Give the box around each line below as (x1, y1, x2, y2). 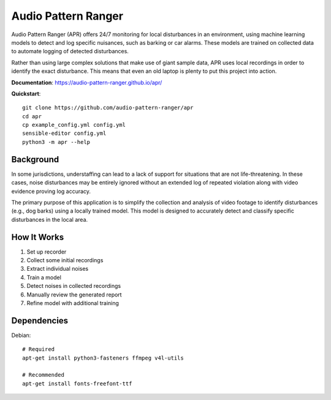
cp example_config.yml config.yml (22, 121, 126, 129)
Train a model (26, 273, 61, 281)
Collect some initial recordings (26, 257, 104, 263)
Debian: (11, 331, 31, 339)
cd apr (22, 113, 42, 119)
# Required (22, 346, 55, 353)
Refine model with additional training (26, 299, 120, 306)
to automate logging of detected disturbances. (11, 48, 129, 55)
